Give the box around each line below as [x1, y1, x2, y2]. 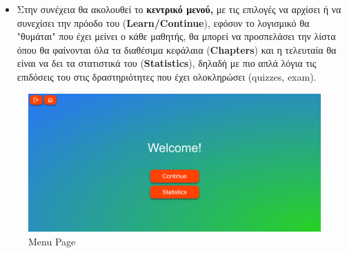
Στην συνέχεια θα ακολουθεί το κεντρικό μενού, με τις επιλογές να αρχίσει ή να [17, 2, 341, 16]
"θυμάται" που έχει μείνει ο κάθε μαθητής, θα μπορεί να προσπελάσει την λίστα [17, 29, 336, 43]
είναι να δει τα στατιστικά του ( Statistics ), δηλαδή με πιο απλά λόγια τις [17, 56, 317, 70]
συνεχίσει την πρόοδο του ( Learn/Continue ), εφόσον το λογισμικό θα [17, 15, 310, 30]
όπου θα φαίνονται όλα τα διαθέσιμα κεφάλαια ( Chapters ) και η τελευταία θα [17, 42, 337, 57]
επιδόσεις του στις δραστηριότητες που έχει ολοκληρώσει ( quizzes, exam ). [17, 69, 317, 83]
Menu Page [28, 234, 76, 248]
